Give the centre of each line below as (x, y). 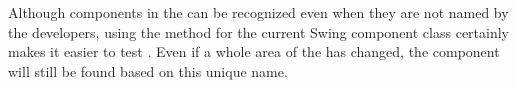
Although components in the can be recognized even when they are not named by (258, 12)
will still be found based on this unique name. (148, 70)
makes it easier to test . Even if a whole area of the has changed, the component (254, 51)
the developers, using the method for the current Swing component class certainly (259, 31)
